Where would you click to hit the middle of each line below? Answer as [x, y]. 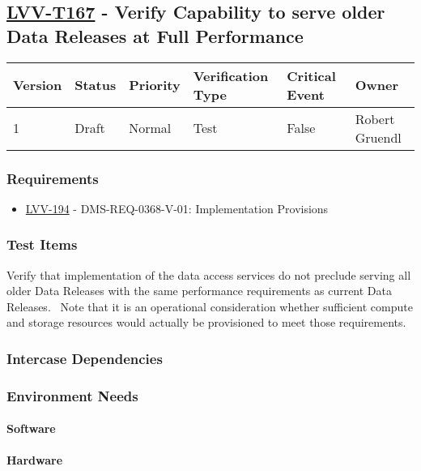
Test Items [42, 244]
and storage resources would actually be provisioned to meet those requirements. [206, 322]
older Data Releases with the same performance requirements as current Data [200, 291]
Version [38, 85]
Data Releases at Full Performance [155, 35]
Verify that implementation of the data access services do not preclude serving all [209, 274]
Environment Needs [72, 395]
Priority [155, 85]
